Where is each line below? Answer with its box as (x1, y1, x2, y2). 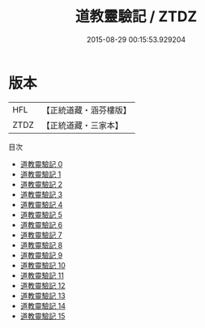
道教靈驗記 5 (19, 210, 63, 219)
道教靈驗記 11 (19, 270, 65, 280)
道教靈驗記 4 (19, 199, 63, 209)
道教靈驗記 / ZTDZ (75, 7, 198, 26)
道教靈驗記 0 (19, 159, 63, 168)
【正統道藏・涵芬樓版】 (41, 104, 132, 116)
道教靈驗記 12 (19, 280, 66, 290)
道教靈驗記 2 (19, 179, 63, 189)
